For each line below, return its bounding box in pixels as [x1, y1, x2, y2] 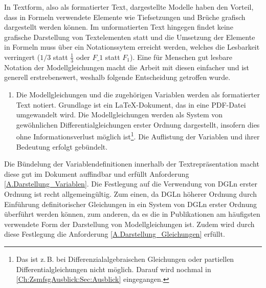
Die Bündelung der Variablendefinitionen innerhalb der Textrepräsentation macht [4, 158, 259, 169]
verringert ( [4, 51, 40, 62]
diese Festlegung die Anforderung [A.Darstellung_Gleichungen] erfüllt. [4, 229, 225, 239]
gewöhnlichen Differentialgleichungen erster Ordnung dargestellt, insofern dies [16, 119, 260, 130]
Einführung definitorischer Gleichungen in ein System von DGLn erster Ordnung [4, 198, 257, 209]
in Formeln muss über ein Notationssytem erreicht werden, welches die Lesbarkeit [4, 42, 260, 52]
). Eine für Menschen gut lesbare [130, 51, 232, 62]
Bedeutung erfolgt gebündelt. [16, 141, 108, 152]
